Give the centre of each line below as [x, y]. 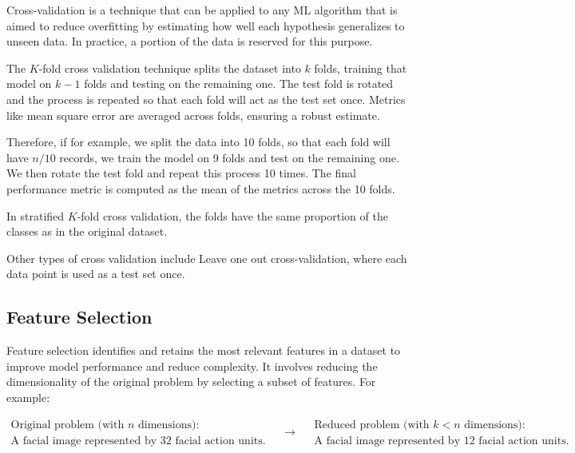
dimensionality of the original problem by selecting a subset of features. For [191, 381]
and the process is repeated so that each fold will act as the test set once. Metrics [206, 99]
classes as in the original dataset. [87, 231]
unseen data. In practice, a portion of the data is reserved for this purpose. [190, 41]
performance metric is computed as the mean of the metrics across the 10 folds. [201, 188]
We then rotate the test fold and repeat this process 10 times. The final [181, 173]
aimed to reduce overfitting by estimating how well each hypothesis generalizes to [206, 25]
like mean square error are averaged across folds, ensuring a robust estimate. [193, 115]
